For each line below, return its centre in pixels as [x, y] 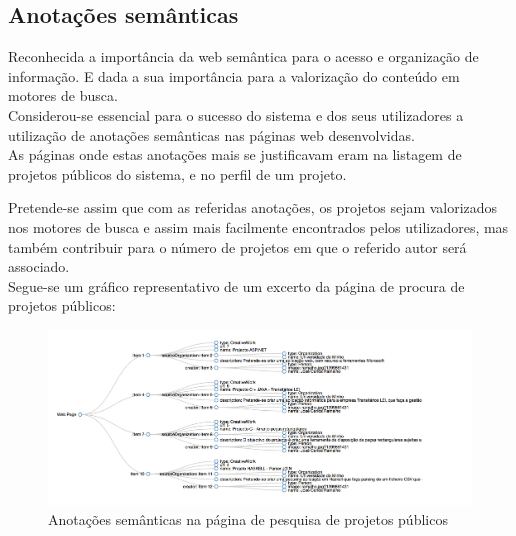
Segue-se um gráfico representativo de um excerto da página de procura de [236, 285]
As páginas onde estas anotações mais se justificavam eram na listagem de [235, 154]
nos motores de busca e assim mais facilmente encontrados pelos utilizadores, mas [258, 226]
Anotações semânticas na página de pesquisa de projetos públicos [248, 518]
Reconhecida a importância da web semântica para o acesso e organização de [243, 56]
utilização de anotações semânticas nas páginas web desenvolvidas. [211, 134]
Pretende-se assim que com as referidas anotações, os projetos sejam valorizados [253, 207]
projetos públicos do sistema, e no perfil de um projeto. [177, 173]
